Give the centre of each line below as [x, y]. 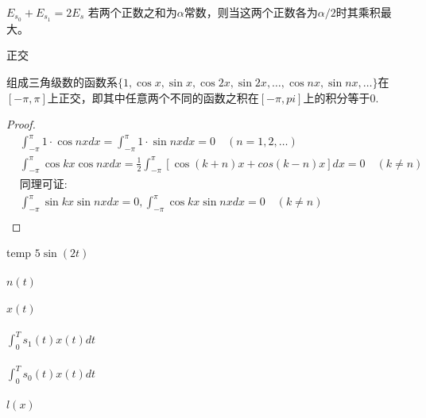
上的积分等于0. [341, 97]
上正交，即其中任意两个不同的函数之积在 [153, 97]
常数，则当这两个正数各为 [251, 12]
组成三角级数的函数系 [62, 82]
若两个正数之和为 [132, 12]
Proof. [21, 124]
